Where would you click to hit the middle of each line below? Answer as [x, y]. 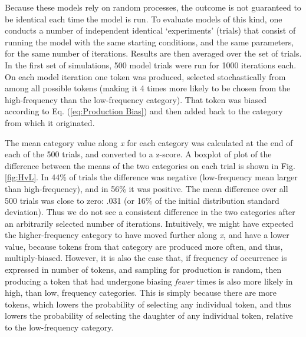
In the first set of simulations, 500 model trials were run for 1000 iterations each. [151, 65]
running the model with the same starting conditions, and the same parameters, [149, 42]
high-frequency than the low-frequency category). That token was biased [136, 99]
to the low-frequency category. [59, 327]
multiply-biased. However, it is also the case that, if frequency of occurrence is [146, 258]
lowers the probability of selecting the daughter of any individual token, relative [149, 315]
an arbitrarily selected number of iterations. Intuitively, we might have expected [149, 223]
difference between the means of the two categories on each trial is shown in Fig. [150, 165]
